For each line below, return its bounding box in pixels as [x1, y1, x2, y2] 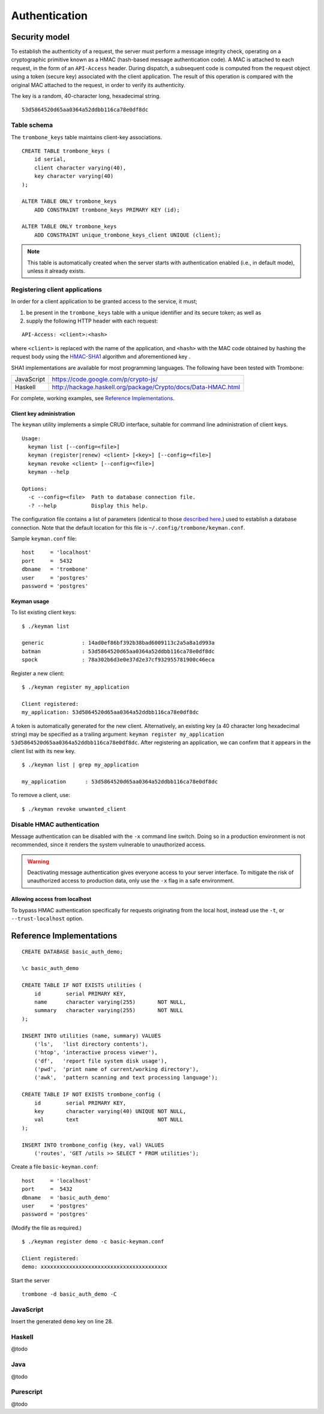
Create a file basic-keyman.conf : [11, 1163, 98, 1171]
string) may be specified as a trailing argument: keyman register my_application [11, 730, 224, 738]
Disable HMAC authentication [11, 820, 100, 828]
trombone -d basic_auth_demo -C [22, 1291, 117, 1297]
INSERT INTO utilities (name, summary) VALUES [22, 1032, 161, 1039]
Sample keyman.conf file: [11, 535, 77, 542]
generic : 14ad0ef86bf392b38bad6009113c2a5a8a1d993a [22, 640, 215, 646]
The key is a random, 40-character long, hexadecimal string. [11, 93, 161, 100]
